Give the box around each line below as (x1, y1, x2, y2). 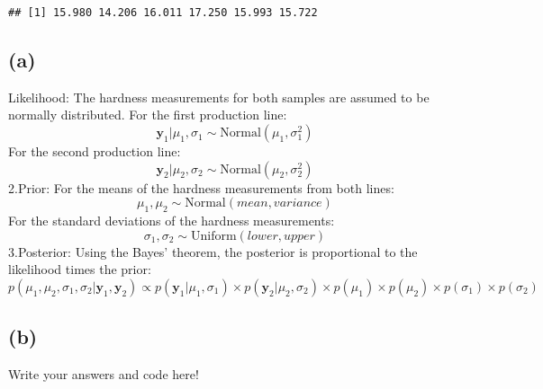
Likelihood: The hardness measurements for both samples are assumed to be (8, 87, 430, 106)
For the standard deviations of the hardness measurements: (8, 211, 335, 230)
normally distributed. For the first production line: (8, 105, 287, 124)
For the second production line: (8, 142, 181, 161)
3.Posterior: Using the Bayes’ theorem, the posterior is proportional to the (8, 242, 418, 261)
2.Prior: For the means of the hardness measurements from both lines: (8, 178, 394, 197)
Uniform (191, 229, 237, 243)
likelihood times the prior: (8, 260, 151, 278)
